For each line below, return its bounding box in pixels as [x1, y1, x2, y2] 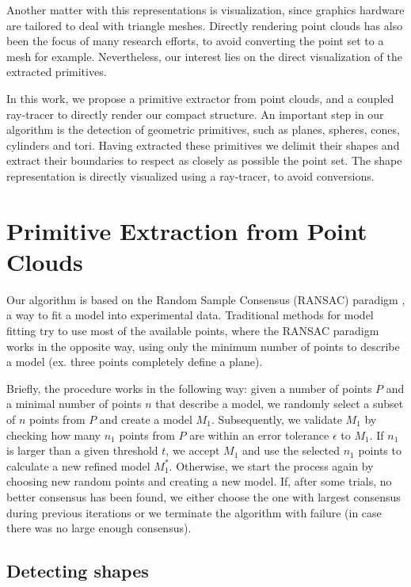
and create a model [99, 411, 192, 427]
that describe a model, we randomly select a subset [155, 395, 404, 412]
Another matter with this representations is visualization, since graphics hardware [6, 2, 405, 17]
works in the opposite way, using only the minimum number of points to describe [6, 337, 400, 354]
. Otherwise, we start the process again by [169, 457, 374, 474]
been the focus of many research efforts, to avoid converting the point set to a [6, 32, 384, 49]
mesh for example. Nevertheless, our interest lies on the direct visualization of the [6, 48, 402, 64]
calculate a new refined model [6, 457, 150, 474]
